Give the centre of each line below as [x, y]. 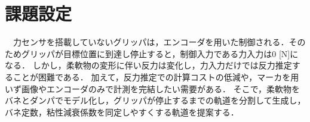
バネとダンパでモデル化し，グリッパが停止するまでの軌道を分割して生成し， [155, 100]
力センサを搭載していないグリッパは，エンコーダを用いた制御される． [151, 42]
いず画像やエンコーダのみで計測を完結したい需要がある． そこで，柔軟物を [153, 88]
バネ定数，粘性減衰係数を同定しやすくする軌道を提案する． [122, 112]
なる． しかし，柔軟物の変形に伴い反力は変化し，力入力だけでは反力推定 [148, 65]
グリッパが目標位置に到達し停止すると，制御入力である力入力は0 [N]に [160, 53]
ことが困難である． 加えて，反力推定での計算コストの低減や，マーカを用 [156, 76]
